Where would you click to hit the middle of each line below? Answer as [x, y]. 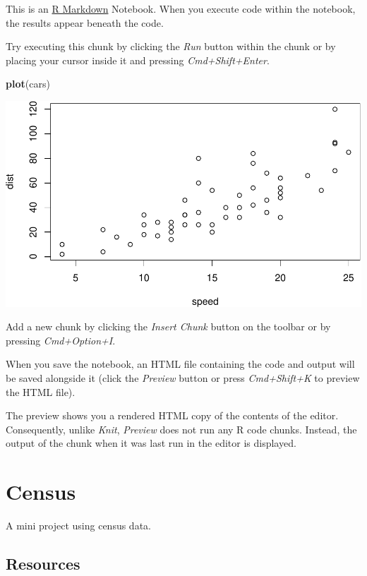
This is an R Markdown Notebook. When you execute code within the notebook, [181, 8]
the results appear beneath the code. [85, 22]
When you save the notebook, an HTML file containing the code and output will [180, 364]
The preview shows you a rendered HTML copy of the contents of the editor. [172, 415]
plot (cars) [28, 84]
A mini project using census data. [78, 526]
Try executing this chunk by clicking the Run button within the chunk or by [171, 46]
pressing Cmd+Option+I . [61, 340]
